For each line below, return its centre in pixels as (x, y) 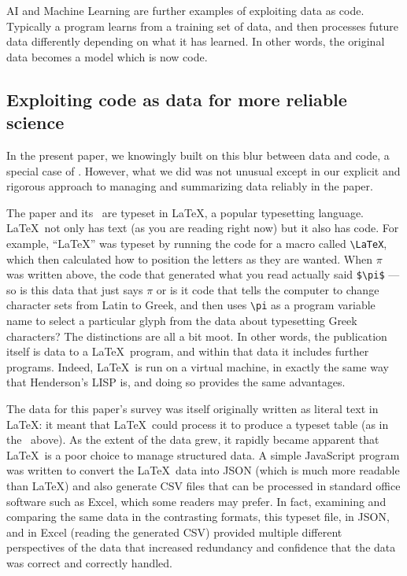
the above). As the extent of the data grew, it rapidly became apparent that (193, 439)
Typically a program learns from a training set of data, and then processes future (203, 26)
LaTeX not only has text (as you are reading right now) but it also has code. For (203, 228)
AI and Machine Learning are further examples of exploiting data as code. (185, 10)
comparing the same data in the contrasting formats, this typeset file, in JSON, (198, 517)
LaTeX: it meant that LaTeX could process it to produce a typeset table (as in (198, 424)
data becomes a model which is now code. (107, 56)
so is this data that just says (75, 289)
